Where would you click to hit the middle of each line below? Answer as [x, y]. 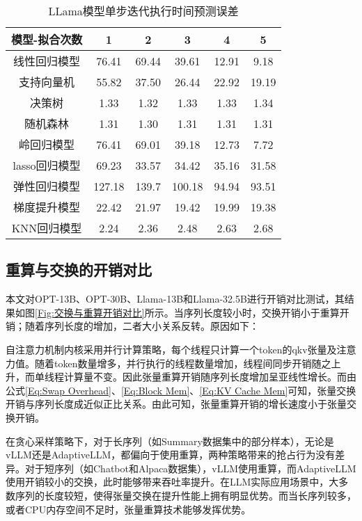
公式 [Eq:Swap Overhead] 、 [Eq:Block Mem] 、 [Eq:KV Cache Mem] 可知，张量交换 [181, 390]
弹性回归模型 [47, 186]
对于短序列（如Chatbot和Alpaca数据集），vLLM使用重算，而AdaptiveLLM [190, 468]
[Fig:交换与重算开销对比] [90, 312]
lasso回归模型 [47, 165]
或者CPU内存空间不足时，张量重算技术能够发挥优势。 [128, 509]
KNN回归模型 [47, 228]
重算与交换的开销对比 [79, 270]
